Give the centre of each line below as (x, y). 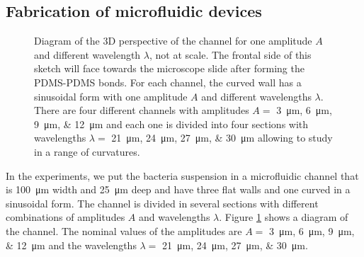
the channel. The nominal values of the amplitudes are (124, 230)
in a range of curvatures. (87, 151)
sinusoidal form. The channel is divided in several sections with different (162, 203)
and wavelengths (175, 217)
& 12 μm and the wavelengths (71, 245)
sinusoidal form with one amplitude (111, 96)
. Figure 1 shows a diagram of (284, 217)
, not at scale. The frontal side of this (230, 54)
